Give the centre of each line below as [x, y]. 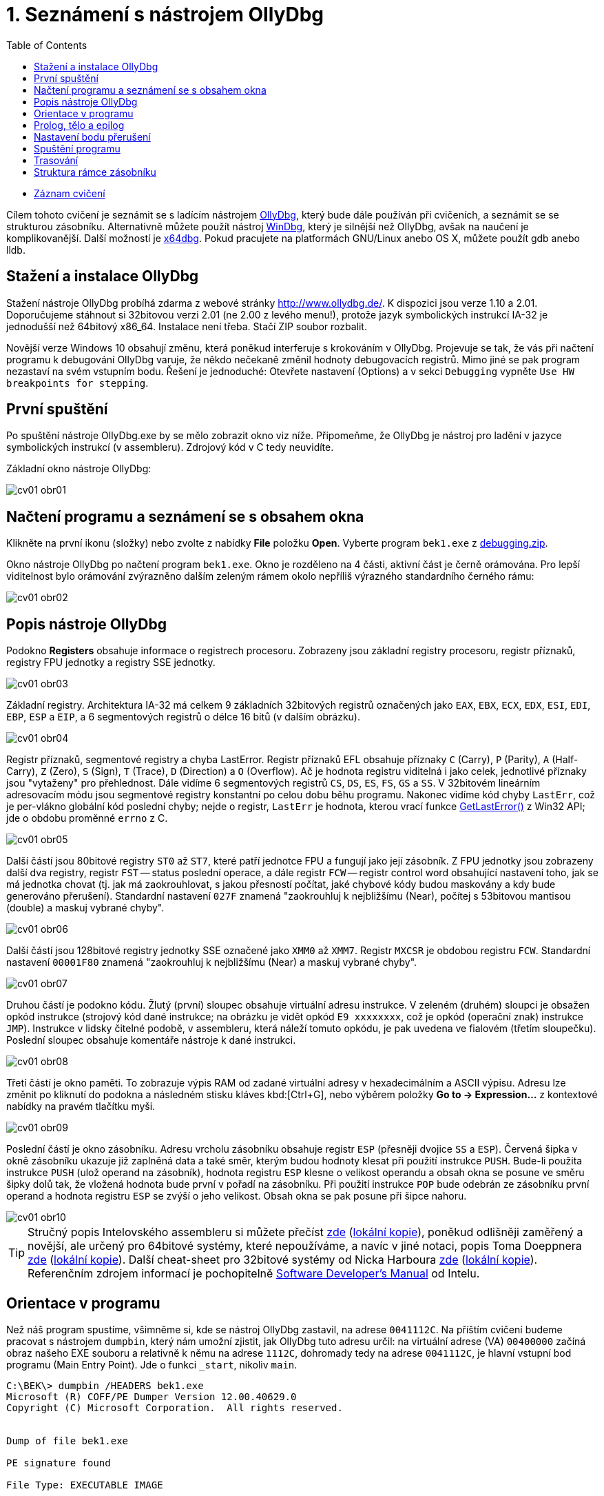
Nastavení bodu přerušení [92, 137]
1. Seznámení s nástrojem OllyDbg [165, 14]
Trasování [56, 160]
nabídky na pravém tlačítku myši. [81, 1106]
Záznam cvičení [70, 193]
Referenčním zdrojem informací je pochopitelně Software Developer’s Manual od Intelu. [254, 1274]
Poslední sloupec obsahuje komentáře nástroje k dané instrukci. [151, 1040]
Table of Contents [47, 45]
